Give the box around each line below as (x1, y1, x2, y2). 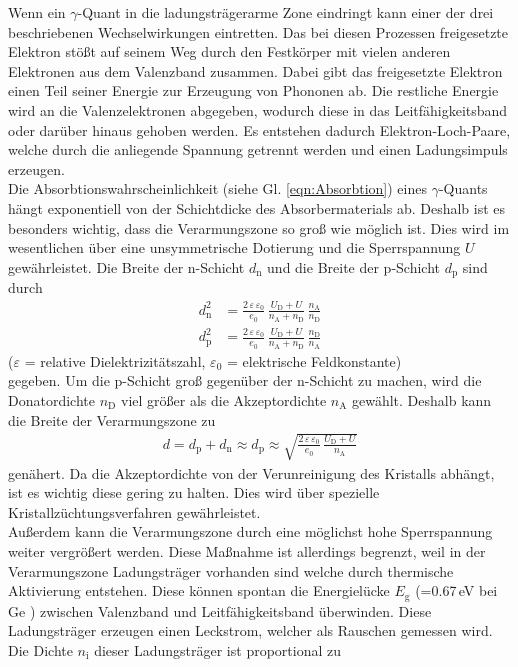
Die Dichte (8, 639, 73, 660)
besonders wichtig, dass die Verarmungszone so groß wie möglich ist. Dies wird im (8, 217, 510, 238)
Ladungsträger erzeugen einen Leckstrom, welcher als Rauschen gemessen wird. (8, 620, 493, 641)
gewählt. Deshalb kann (351, 389, 492, 410)
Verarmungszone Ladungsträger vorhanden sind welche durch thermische (8, 560, 454, 581)
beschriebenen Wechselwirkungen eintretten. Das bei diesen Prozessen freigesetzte (8, 21, 509, 42)
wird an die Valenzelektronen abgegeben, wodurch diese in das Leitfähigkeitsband (8, 99, 508, 120)
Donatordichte (8, 389, 95, 410)
